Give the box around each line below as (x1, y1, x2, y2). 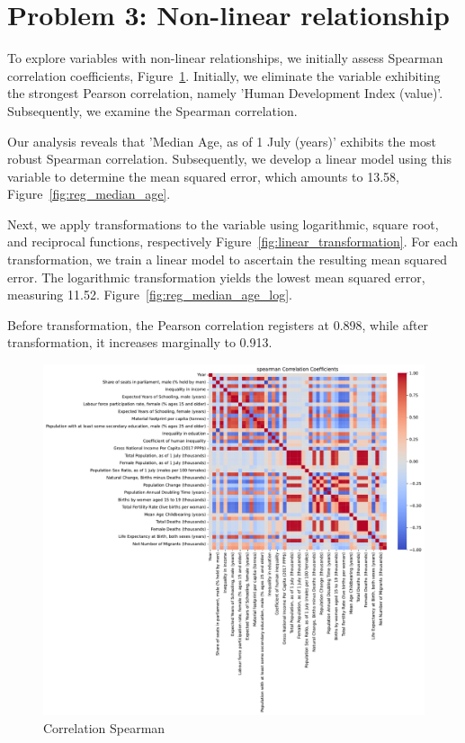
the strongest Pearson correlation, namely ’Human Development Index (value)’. (7, 84, 443, 103)
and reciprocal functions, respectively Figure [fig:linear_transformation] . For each (7, 232, 459, 251)
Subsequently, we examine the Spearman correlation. (7, 101, 298, 120)
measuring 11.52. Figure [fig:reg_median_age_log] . (7, 285, 292, 304)
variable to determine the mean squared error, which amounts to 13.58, (7, 166, 399, 185)
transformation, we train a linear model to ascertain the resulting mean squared (7, 250, 448, 269)
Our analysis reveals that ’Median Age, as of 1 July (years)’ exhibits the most (7, 131, 436, 150)
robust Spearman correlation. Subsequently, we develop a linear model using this (7, 149, 452, 168)
